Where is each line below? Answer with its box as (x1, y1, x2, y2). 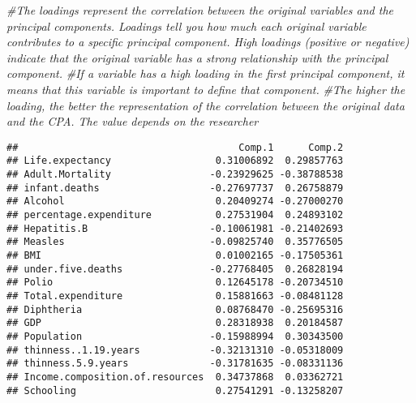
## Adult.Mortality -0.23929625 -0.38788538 (6, 169, 344, 181)
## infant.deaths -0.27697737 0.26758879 (6, 182, 344, 194)
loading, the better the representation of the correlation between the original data (6, 96, 405, 114)
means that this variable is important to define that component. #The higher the (6, 80, 405, 97)
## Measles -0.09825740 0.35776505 (6, 236, 344, 248)
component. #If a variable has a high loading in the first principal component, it (6, 65, 405, 82)
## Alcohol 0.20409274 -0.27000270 (6, 195, 344, 208)
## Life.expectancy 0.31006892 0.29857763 (6, 155, 344, 167)
